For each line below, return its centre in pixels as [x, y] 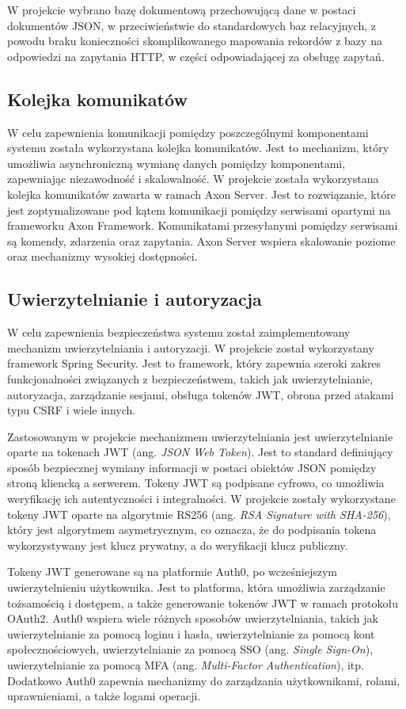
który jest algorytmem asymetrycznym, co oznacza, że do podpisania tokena [192, 530]
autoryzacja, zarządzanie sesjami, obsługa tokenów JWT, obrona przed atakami [201, 394]
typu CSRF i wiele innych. [72, 410]
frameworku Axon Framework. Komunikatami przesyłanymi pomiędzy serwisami [203, 225]
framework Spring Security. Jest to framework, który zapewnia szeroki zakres [194, 363]
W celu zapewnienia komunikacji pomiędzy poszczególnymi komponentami [188, 132]
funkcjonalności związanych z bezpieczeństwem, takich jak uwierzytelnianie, [190, 378]
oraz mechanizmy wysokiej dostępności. [102, 256]
